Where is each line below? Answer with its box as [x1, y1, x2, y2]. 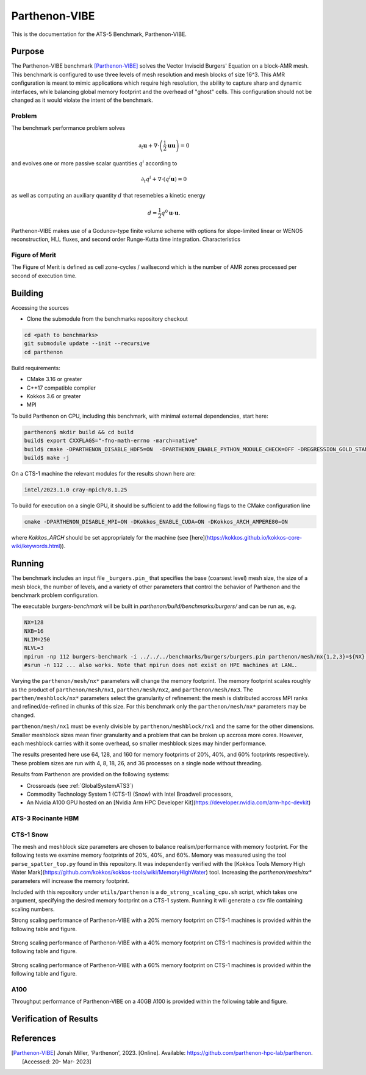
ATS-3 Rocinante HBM [11, 814, 79, 823]
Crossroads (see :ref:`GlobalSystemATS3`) [26, 782, 134, 789]
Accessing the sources [11, 304, 70, 311]
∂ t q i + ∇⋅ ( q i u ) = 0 [141, 174, 187, 184]
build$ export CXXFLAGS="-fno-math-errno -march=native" [24, 437, 198, 445]
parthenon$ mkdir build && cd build [24, 429, 134, 435]
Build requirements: [11, 364, 60, 371]
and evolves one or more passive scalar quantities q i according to [11, 159, 178, 167]
